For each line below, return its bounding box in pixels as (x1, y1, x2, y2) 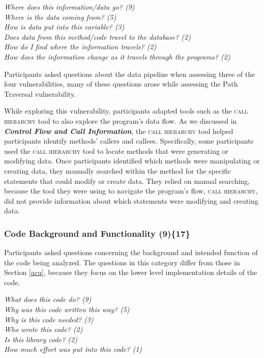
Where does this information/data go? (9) (4, 2, 135, 12)
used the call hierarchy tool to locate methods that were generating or (4, 145, 229, 156)
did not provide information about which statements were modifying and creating (4, 195, 258, 206)
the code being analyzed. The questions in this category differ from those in (4, 257, 240, 267)
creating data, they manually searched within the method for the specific (4, 165, 231, 176)
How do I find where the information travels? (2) (4, 41, 157, 52)
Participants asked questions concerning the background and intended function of (4, 247, 258, 258)
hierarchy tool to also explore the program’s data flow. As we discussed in (4, 115, 237, 126)
